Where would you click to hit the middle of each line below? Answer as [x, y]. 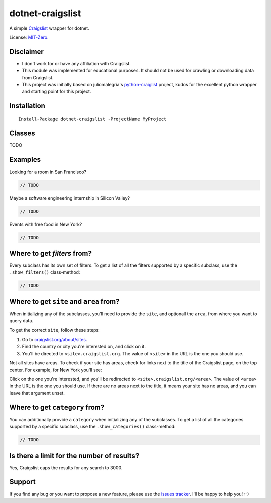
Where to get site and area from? [64, 302]
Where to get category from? [57, 407]
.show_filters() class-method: [45, 272]
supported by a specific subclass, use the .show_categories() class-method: [92, 427]
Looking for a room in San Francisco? [48, 172]
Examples [25, 160]
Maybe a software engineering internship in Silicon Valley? [70, 198]
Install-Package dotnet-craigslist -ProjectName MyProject [92, 119]
